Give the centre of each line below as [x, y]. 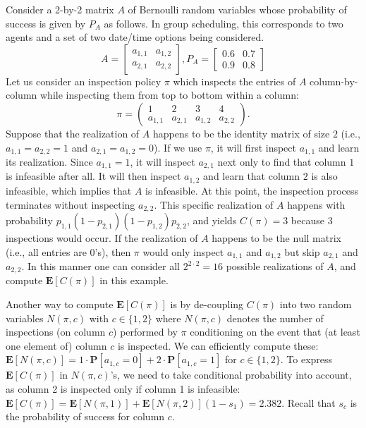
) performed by [145, 332]
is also [324, 176]
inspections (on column [56, 332]
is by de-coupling [207, 304]
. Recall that [309, 402]
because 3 [312, 220]
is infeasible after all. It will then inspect [93, 176]
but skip [302, 251]
